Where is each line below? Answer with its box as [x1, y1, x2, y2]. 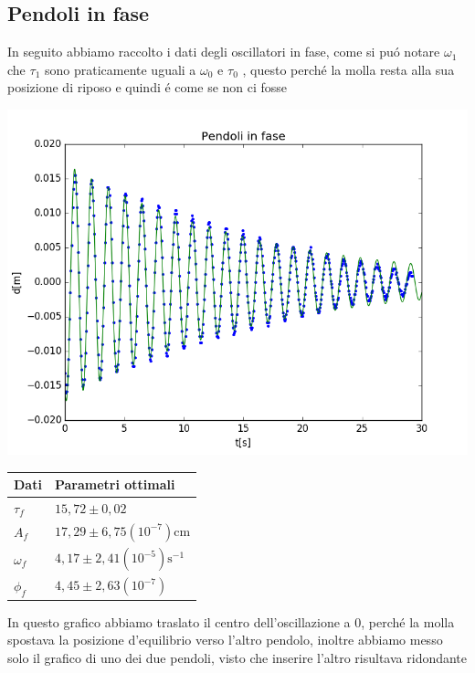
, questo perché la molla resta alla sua [242, 59, 455, 79]
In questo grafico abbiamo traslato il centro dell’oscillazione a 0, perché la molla [7, 612, 455, 631]
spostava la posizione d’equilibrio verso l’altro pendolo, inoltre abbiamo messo [7, 630, 443, 649]
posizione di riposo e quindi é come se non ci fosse [7, 78, 288, 97]
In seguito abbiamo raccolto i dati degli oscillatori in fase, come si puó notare [7, 42, 440, 61]
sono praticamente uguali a [44, 59, 196, 79]
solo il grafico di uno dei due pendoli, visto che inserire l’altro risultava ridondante [7, 647, 468, 667]
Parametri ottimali [54, 475, 175, 494]
